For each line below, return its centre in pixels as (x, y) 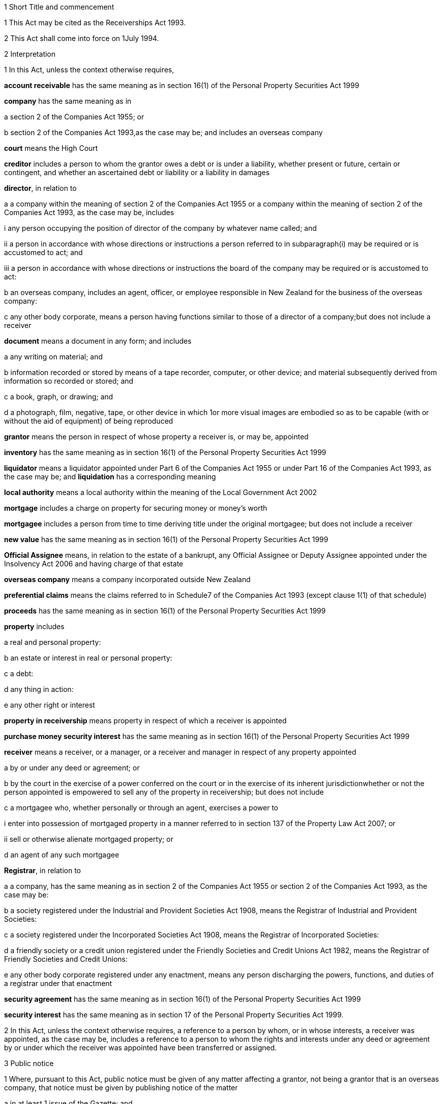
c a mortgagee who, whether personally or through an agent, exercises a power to (141, 808)
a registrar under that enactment (58, 983)
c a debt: (19, 673)
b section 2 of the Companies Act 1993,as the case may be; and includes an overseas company (164, 132)
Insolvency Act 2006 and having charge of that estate (94, 564)
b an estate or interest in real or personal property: (88, 658)
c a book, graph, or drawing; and (59, 397)
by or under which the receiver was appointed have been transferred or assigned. (140, 1048)
